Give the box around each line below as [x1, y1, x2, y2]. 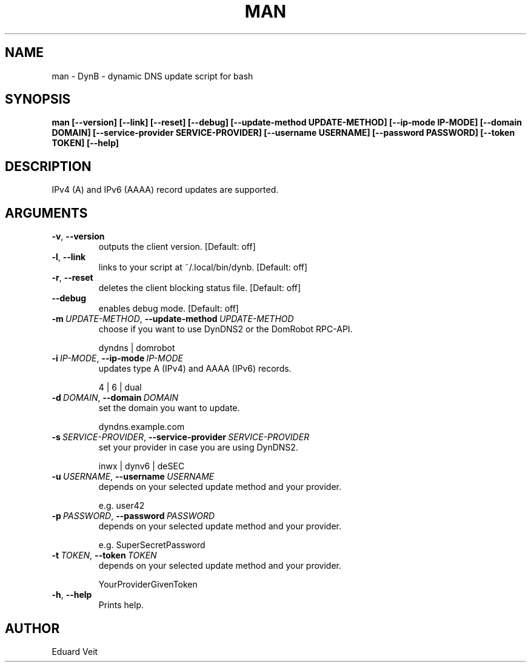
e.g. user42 [98, 500, 145, 511]
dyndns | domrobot [98, 343, 175, 354]
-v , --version [52, 231, 105, 242]
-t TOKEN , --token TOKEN [52, 550, 157, 561]
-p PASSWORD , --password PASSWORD [52, 511, 215, 521]
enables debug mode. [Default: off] [98, 303, 239, 314]
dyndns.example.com [98, 421, 185, 432]
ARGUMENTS [5, 205, 88, 221]
